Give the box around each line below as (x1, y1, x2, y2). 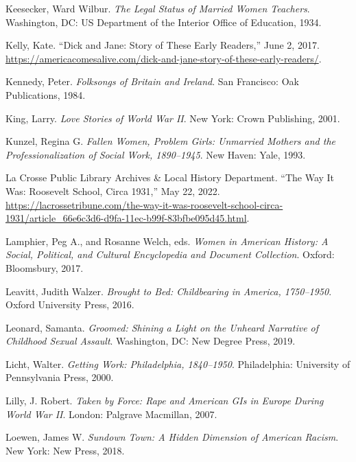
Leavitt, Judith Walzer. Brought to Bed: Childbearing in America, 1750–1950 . (5, 284, 332, 298)
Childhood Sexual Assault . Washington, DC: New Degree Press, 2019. (5, 334, 296, 348)
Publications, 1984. (5, 87, 86, 102)
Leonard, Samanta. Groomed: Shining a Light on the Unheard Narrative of (5, 320, 319, 334)
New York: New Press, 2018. (5, 443, 125, 457)
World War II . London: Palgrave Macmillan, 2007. (5, 406, 217, 421)
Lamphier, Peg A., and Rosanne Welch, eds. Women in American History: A (5, 233, 329, 248)
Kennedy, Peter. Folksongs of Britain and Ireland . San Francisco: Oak (5, 74, 299, 89)
